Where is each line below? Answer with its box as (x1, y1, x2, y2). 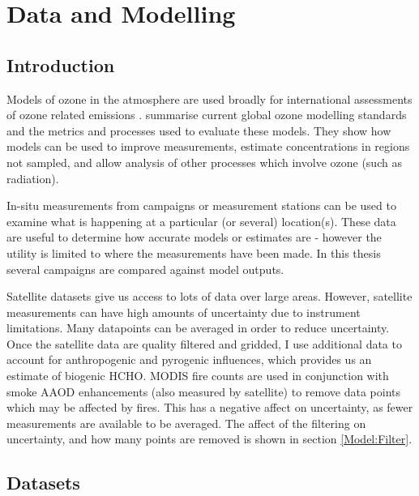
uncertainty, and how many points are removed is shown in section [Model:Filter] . (6, 430, 413, 447)
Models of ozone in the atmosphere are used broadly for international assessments (6, 90, 413, 107)
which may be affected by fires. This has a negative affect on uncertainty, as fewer (6, 399, 413, 416)
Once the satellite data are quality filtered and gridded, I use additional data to (6, 335, 402, 352)
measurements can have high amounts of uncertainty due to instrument (6, 303, 361, 320)
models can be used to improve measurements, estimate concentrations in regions (6, 138, 410, 155)
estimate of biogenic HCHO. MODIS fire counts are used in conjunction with (6, 367, 389, 384)
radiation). (6, 169, 59, 186)
